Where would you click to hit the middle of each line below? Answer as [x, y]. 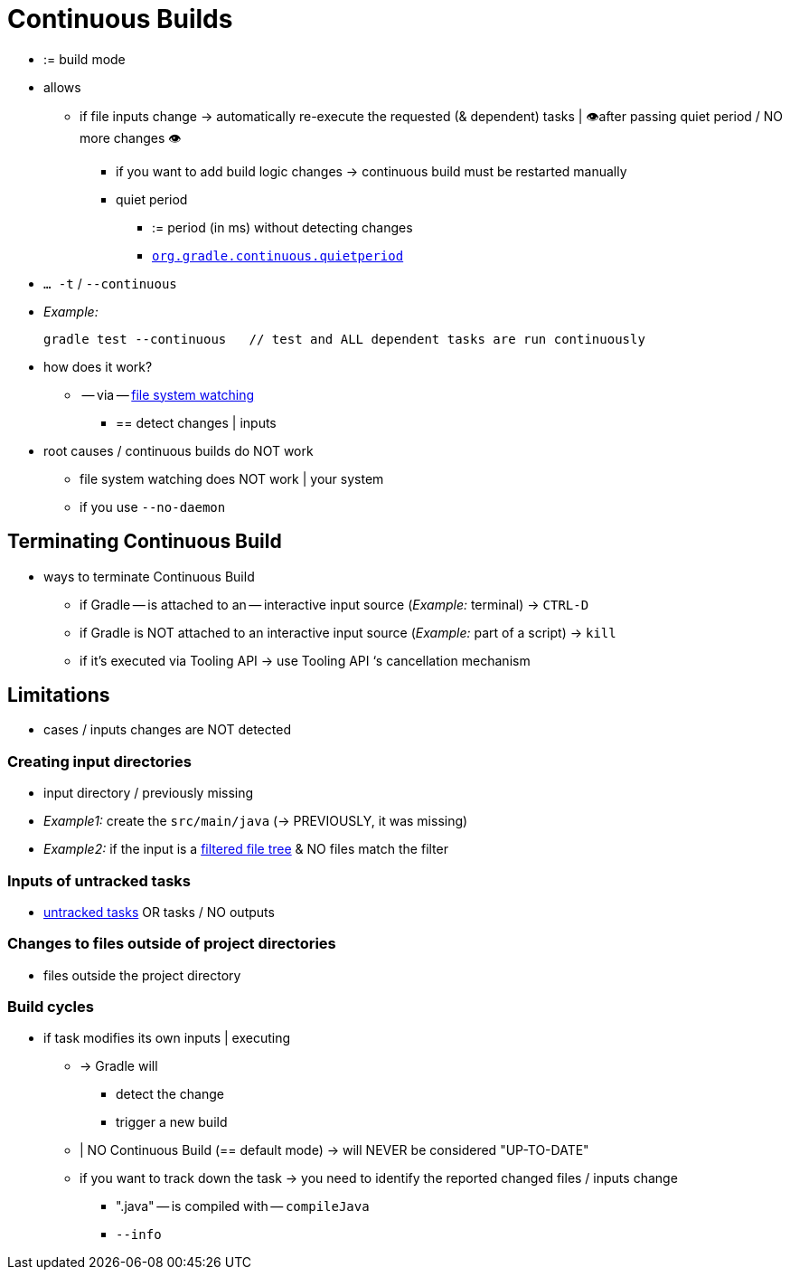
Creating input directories [99, 761]
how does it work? [98, 366]
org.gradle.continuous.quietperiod [278, 255]
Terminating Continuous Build [145, 542]
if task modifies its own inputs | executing [167, 1038]
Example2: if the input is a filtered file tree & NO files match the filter [246, 849]
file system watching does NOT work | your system [232, 478]
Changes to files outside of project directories [172, 944]
